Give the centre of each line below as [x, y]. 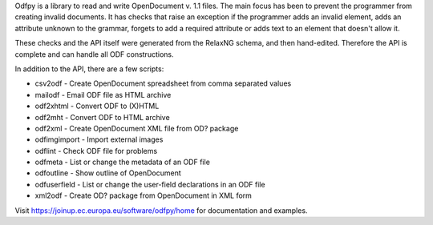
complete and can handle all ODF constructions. [94, 54]
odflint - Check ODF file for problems [96, 151]
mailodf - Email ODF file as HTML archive [103, 94]
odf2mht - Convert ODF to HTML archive [102, 117]
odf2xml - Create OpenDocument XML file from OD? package [137, 128]
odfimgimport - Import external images [99, 139]
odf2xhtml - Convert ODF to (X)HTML [97, 106]
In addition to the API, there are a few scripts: [89, 69]
